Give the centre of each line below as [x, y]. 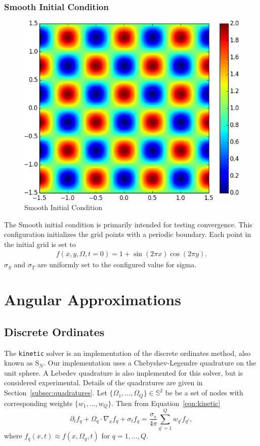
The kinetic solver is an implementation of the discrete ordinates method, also [127, 353]
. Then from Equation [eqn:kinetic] [166, 403]
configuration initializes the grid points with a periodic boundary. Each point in [128, 234]
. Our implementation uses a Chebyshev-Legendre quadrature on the [150, 363]
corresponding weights [38, 403]
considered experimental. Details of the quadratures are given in [103, 382]
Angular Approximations [93, 299]
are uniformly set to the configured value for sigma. [117, 265]
